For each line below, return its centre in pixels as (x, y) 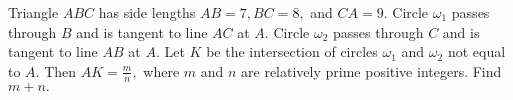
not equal (476, 51)
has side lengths (147, 12)
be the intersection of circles (292, 51)
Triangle (33, 12)
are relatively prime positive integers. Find (371, 70)
